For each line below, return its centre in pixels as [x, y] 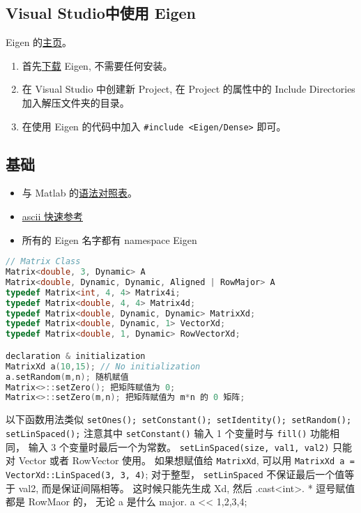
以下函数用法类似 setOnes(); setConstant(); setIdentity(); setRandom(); [179, 419]
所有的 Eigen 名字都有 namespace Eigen [109, 239]
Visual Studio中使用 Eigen [101, 13]
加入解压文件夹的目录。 [76, 102]
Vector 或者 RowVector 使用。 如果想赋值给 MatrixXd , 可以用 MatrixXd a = [186, 460]
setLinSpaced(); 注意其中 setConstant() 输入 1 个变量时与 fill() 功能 [168, 432]
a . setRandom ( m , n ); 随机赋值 [67, 377]
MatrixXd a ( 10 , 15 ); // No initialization [103, 366]
